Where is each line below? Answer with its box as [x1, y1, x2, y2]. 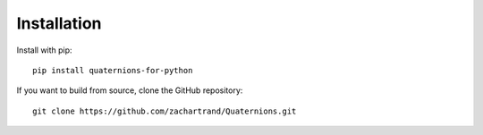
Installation [16, 13, 102, 33]
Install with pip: [16, 45, 72, 55]
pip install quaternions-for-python [32, 65, 193, 75]
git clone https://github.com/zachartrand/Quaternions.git [32, 105, 297, 116]
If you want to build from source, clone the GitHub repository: [16, 85, 243, 96]
